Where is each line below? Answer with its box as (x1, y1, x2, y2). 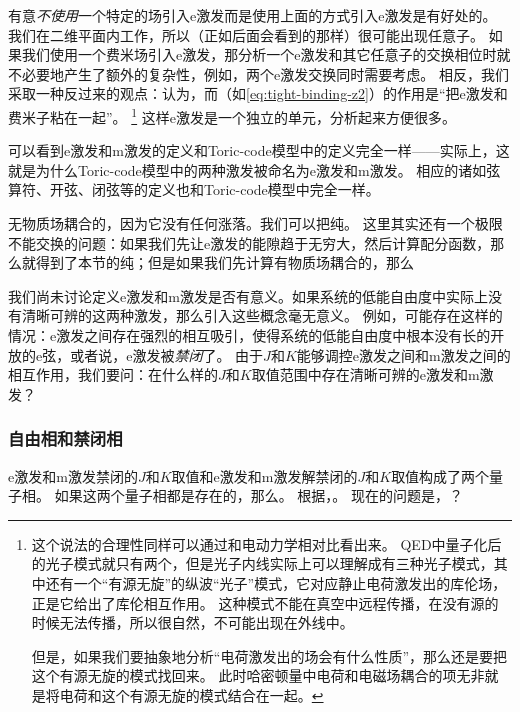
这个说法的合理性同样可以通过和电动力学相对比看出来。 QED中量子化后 (31, 533, 502, 554)
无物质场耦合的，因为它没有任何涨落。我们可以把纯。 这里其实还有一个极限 (8, 213, 503, 233)
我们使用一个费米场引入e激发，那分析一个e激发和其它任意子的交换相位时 (21, 44, 497, 65)
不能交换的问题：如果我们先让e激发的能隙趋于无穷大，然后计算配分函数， (8, 232, 491, 253)
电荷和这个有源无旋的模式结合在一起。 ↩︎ (59, 684, 324, 705)
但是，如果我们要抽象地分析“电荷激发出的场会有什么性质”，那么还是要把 (31, 645, 508, 666)
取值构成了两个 (391, 465, 490, 486)
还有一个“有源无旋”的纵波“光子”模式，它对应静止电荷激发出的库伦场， (45, 572, 507, 593)
